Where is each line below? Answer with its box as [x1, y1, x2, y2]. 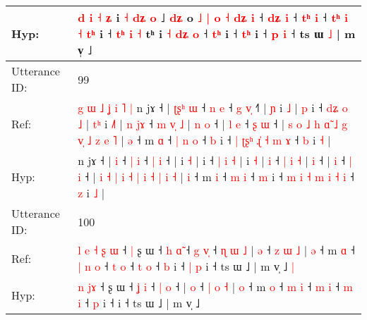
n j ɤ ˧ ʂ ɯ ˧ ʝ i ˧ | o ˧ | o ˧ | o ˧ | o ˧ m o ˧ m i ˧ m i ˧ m [78, 278, 353, 295]
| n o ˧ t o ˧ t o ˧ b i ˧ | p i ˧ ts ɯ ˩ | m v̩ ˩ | [78, 258, 295, 274]
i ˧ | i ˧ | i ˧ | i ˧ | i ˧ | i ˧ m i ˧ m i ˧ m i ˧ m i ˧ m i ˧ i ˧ [78, 168, 354, 185]
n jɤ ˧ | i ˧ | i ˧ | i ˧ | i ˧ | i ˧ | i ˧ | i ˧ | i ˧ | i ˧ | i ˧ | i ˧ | [78, 152, 352, 168]
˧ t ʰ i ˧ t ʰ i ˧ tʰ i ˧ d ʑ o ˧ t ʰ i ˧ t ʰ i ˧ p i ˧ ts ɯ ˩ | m [78, 25, 356, 42]
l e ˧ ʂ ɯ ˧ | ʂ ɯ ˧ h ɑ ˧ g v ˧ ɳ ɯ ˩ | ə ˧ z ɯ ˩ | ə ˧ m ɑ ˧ [78, 242, 355, 258]
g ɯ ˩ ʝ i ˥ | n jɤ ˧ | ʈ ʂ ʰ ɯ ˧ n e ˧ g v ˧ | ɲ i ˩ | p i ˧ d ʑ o [78, 99, 348, 116]
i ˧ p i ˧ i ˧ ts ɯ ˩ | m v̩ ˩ [78, 295, 200, 311]
